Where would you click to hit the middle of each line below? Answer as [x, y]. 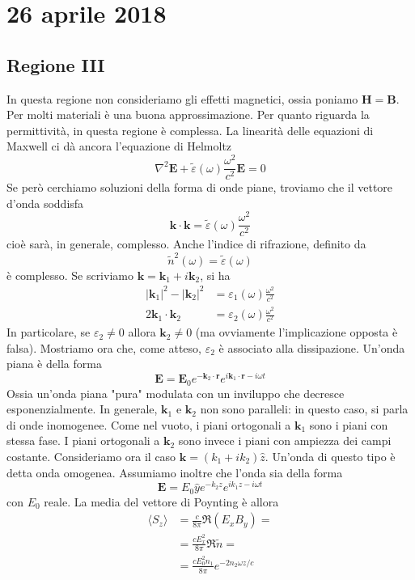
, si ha [215, 275]
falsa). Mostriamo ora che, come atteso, [104, 347]
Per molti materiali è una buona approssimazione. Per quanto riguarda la [188, 114]
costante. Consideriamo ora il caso [91, 456]
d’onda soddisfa [45, 203]
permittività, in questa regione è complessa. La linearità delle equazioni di [190, 130]
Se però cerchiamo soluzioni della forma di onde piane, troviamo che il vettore [200, 187]
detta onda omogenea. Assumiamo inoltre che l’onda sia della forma [175, 472]
